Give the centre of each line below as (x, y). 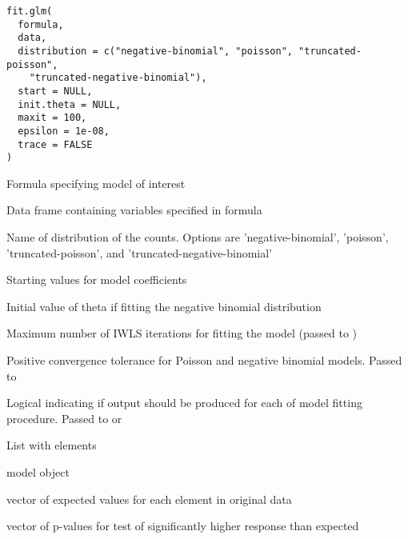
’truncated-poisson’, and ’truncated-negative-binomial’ (140, 252)
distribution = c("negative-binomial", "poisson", (155, 51)
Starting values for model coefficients (97, 279)
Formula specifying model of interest (96, 183)
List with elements (52, 445)
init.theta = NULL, (70, 104)
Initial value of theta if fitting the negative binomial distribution (164, 306)
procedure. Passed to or (64, 418)
